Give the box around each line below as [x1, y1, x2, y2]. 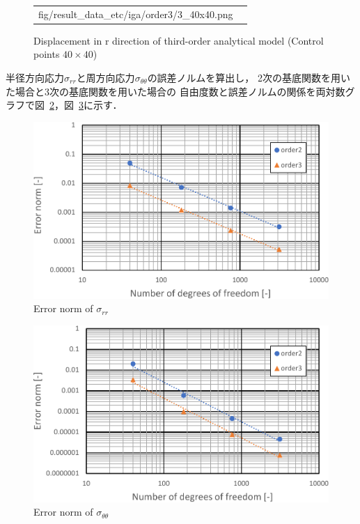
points [33, 47, 60, 61]
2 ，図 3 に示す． [49, 98, 123, 112]
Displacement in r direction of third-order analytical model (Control [33, 33, 324, 47]
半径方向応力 [6, 70, 64, 85]
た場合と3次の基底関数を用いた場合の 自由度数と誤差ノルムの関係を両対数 [6, 84, 345, 98]
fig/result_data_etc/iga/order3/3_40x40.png [38, 6, 233, 21]
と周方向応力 [76, 70, 135, 85]
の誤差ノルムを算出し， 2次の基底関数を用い [147, 70, 351, 85]
